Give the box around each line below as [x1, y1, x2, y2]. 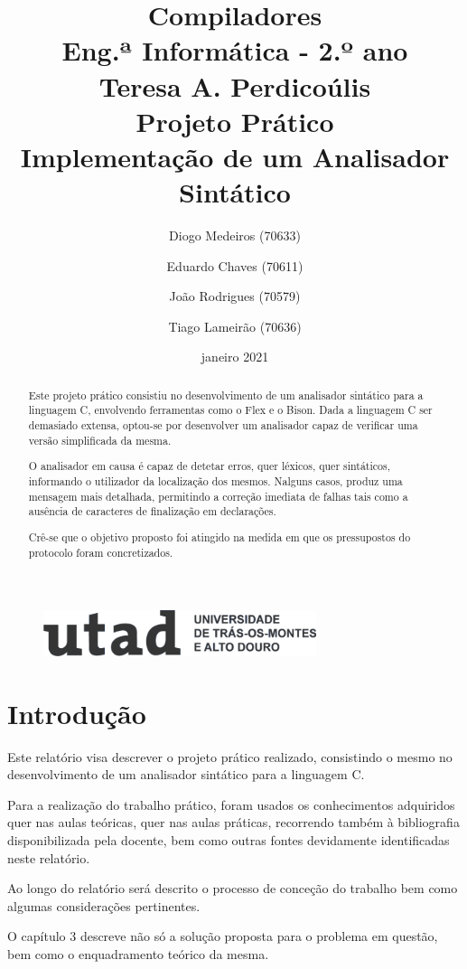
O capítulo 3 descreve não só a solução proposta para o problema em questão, [7, 927, 438, 945]
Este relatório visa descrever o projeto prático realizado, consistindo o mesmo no [7, 747, 453, 766]
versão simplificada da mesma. [28, 432, 172, 447]
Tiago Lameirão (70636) [168, 316, 302, 335]
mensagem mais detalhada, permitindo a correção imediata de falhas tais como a [28, 488, 408, 503]
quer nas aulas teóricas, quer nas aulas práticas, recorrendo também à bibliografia [7, 813, 460, 832]
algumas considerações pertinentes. [7, 896, 201, 915]
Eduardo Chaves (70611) [166, 256, 304, 275]
